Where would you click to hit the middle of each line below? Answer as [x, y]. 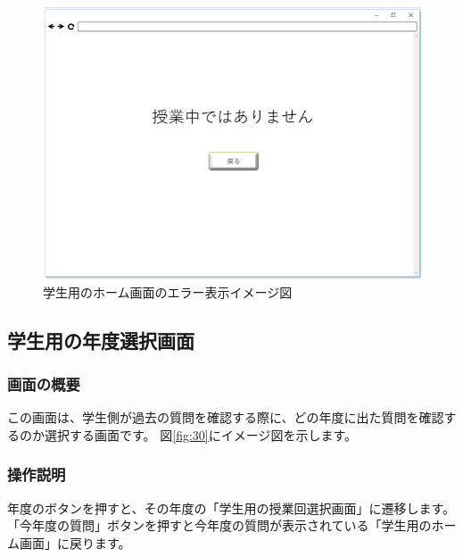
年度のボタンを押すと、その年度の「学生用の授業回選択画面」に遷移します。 [231, 507]
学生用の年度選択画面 [101, 340]
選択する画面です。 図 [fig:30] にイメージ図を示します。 [201, 434]
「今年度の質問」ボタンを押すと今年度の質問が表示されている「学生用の [219, 525]
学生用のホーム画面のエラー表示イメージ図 [168, 291]
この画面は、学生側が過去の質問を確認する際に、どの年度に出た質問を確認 [226, 417]
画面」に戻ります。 [75, 542]
